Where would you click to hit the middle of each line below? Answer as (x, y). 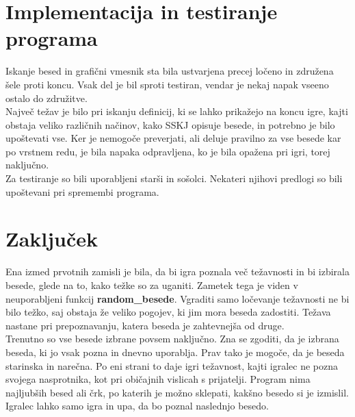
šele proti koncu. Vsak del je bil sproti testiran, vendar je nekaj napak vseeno (167, 84)
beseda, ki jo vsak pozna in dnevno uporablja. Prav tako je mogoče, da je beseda (175, 352)
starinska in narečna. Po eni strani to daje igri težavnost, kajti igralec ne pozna (172, 365)
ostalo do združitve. (47, 98)
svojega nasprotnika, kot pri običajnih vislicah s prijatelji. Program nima (158, 379)
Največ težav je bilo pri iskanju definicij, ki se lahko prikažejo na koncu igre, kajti (177, 111)
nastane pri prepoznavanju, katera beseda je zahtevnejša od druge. (145, 325)
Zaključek (52, 239)
